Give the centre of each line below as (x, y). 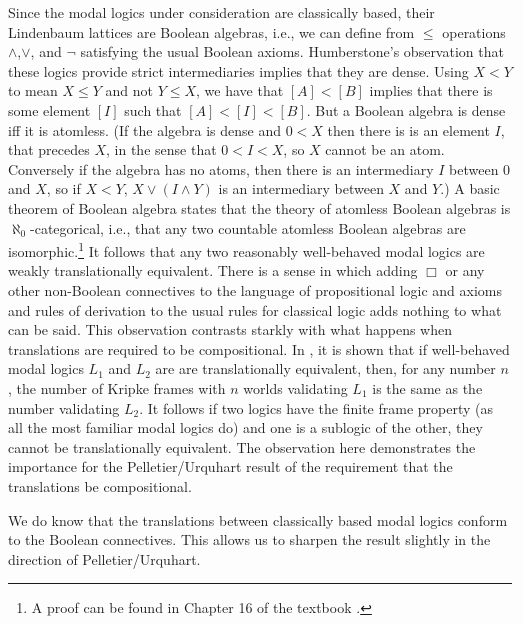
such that (153, 109)
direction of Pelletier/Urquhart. (104, 558)
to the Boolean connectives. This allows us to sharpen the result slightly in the (249, 539)
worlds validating (295, 387)
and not (129, 90)
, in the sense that (161, 149)
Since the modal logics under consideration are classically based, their (221, 12)
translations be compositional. (100, 485)
